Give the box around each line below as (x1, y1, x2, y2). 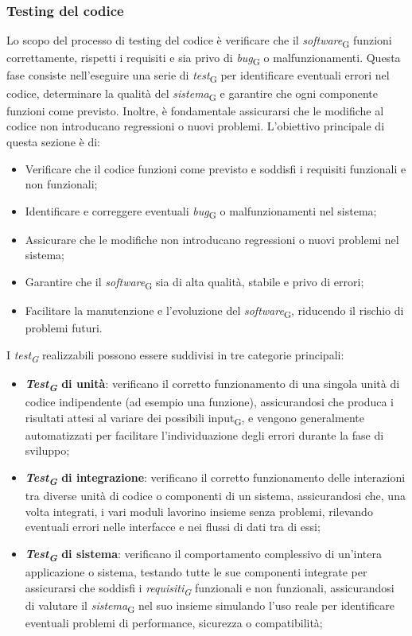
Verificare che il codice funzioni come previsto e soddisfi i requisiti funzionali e (25, 160, 406, 176)
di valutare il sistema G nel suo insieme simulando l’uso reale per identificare (25, 596, 395, 615)
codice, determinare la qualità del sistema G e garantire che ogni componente (6, 84, 378, 103)
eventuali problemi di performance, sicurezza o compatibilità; (25, 614, 323, 630)
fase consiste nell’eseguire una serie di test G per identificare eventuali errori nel (6, 67, 390, 86)
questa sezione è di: (6, 133, 100, 149)
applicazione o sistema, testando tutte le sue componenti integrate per (25, 564, 367, 580)
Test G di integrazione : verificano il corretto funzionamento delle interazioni (25, 469, 406, 488)
